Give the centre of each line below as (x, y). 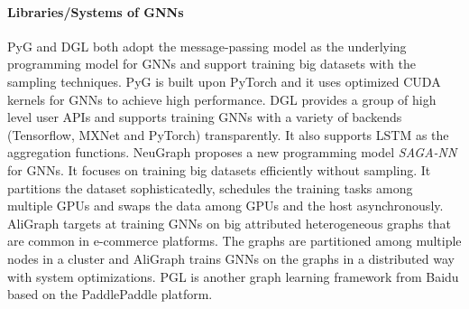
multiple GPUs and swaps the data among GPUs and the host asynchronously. (225, 206)
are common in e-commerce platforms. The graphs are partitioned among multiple (234, 241)
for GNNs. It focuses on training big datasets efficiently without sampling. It (219, 169)
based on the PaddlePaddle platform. (110, 294)
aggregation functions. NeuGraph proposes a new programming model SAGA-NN (232, 152)
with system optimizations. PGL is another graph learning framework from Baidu (233, 276)
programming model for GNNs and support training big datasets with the (212, 64)
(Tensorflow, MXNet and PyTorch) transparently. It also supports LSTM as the (228, 134)
